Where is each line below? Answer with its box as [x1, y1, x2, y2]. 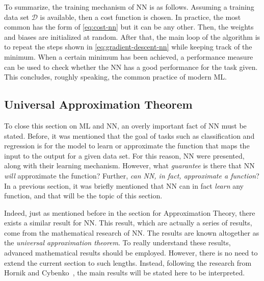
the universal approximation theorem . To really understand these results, [4, 237, 231, 248]
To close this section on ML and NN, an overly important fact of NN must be [4, 120, 247, 131]
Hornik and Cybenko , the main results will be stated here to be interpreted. [4, 267, 245, 278]
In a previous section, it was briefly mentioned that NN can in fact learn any [4, 180, 244, 191]
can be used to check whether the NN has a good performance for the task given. [4, 61, 258, 72]
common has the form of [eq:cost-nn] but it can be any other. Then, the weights [4, 21, 254, 32]
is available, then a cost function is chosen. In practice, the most [40, 11, 241, 22]
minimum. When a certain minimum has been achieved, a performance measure [4, 51, 253, 62]
